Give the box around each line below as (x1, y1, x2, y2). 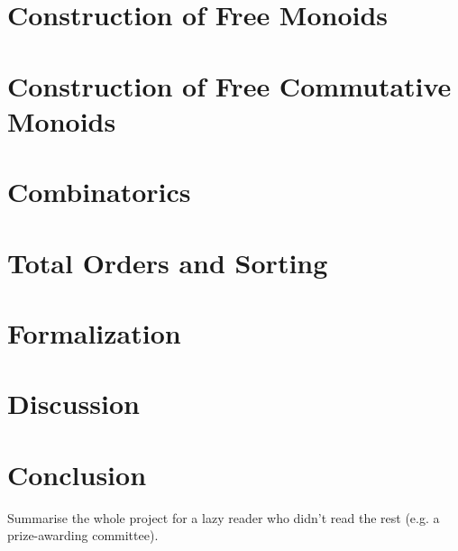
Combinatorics (7, 173, 191, 210)
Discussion (7, 385, 140, 422)
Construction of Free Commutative (7, 67, 452, 104)
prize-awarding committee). (7, 526, 159, 545)
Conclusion (7, 455, 147, 492)
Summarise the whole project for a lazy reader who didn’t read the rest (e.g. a (7, 508, 440, 527)
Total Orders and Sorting (7, 243, 328, 280)
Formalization (7, 314, 181, 351)
